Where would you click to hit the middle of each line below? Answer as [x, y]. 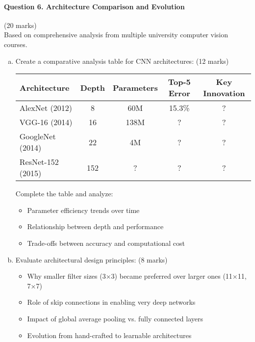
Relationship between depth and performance [95, 226]
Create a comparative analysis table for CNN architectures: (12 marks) [122, 61]
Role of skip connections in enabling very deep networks [111, 302]
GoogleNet [38, 136]
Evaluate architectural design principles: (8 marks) [91, 259]
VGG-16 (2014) [46, 122]
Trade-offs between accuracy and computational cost [106, 243]
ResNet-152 [39, 162]
